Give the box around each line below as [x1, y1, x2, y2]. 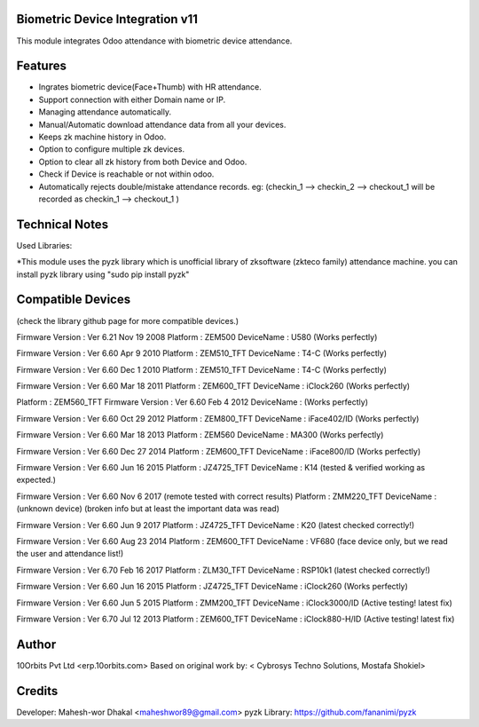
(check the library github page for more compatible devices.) [16, 315, 239, 326]
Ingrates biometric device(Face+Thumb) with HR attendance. [38, 82, 262, 92]
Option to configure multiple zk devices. [38, 144, 185, 154]
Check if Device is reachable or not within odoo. [38, 169, 215, 179]
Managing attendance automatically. [38, 107, 172, 117]
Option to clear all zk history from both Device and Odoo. [38, 156, 247, 167]
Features [16, 59, 67, 74]
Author [16, 636, 57, 652]
